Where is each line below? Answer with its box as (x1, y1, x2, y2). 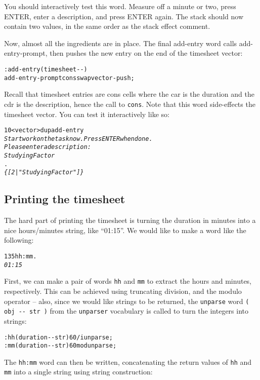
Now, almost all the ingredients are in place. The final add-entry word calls (4, 37, 237, 48)
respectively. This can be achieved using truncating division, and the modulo (4, 286, 242, 296)
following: (4, 235, 34, 245)
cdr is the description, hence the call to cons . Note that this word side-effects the (4, 98, 255, 109)
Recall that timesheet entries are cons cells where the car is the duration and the (4, 89, 254, 99)
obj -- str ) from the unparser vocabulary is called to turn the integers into (4, 306, 249, 316)
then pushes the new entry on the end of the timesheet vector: (50, 48, 243, 58)
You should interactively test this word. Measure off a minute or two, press (4, 1, 236, 11)
